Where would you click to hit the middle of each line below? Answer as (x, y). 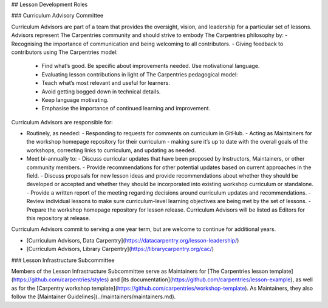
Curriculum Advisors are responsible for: (62, 122)
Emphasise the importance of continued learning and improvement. (126, 109)
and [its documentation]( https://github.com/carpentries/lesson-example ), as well (211, 280)
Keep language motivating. (75, 99)
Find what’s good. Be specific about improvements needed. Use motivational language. (151, 66)
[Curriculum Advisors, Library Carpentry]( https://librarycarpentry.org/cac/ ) (120, 249)
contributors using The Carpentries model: (64, 52)
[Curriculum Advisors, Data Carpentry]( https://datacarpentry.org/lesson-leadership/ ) (133, 240)
